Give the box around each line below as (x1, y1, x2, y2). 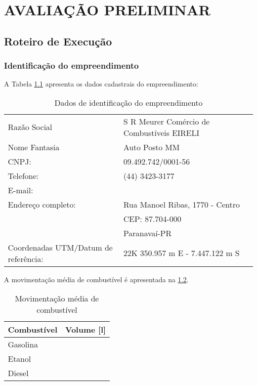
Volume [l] (65, 323, 106, 335)
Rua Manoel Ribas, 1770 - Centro (123, 198, 240, 210)
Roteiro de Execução (4, 33, 112, 48)
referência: (8, 253, 43, 264)
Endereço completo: (8, 198, 76, 210)
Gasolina (8, 338, 38, 350)
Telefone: (8, 170, 39, 181)
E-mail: (8, 184, 33, 196)
